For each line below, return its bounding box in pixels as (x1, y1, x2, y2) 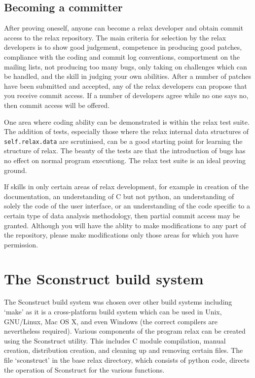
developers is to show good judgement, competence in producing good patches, (4, 42, 242, 52)
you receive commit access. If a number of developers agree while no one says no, (4, 90, 249, 101)
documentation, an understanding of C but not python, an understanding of (4, 191, 234, 201)
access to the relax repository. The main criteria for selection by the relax (4, 32, 226, 42)
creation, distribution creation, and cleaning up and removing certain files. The (4, 345, 243, 355)
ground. (4, 165, 27, 175)
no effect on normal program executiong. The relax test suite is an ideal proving (4, 155, 246, 165)
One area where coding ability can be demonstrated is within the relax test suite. (4, 116, 250, 127)
